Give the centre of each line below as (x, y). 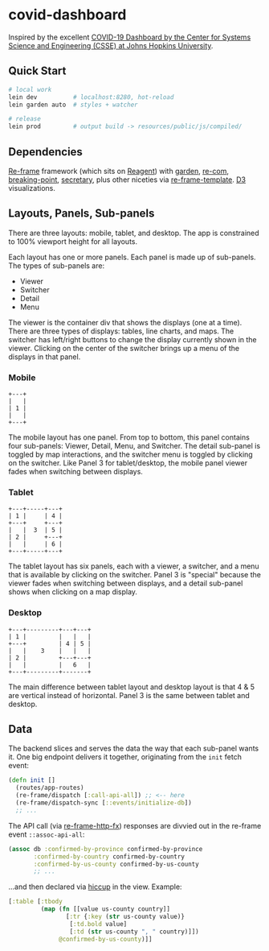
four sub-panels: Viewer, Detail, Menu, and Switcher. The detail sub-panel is (134, 446)
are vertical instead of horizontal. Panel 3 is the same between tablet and (129, 695)
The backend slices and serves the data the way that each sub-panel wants (134, 748)
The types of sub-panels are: (57, 265)
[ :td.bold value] (98, 924)
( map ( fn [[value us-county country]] (106, 909)
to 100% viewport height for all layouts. (73, 241)
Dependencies (45, 152)
